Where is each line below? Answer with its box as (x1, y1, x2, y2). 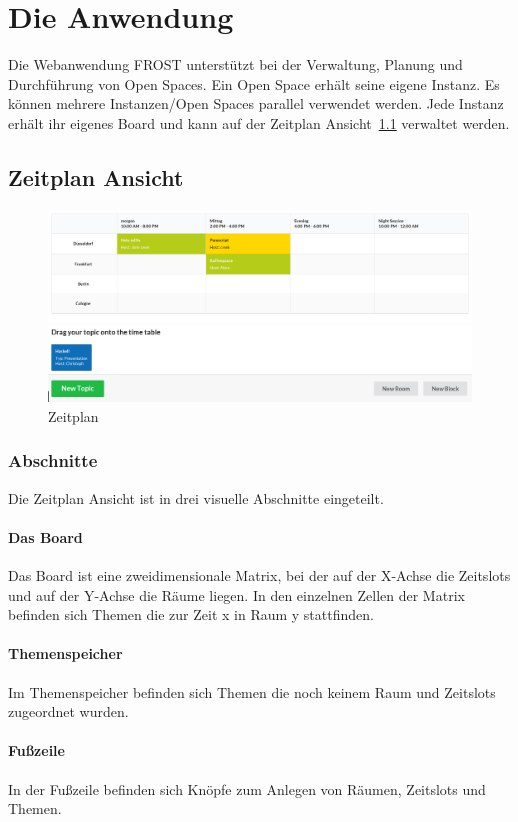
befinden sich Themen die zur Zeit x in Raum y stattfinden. (8, 604, 374, 625)
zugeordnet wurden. (8, 701, 129, 722)
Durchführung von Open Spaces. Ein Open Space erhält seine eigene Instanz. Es (8, 73, 500, 94)
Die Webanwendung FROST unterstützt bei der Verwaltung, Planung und (8, 54, 463, 75)
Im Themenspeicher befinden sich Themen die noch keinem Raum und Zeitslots (8, 681, 496, 702)
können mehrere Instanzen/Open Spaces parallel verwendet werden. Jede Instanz (8, 93, 504, 114)
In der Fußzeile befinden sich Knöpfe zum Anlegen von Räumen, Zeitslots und (8, 778, 486, 799)
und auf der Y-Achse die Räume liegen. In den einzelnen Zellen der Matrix (8, 584, 465, 605)
